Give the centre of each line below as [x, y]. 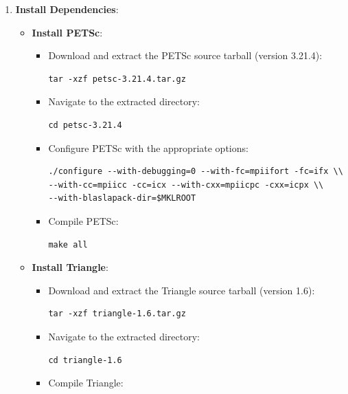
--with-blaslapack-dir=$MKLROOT [122, 198]
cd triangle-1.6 [85, 360]
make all [68, 244]
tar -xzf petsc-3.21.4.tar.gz [117, 79]
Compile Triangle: [86, 383]
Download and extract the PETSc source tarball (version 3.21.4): [185, 55]
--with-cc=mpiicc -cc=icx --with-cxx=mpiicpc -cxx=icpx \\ [186, 185]
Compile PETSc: [83, 220]
